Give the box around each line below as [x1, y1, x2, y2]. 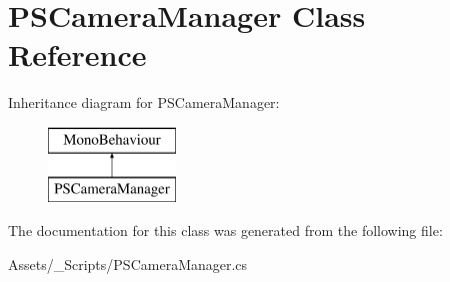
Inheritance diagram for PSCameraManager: [8, 92, 280, 113]
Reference [8, 34, 147, 75]
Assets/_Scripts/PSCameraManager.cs [8, 253, 248, 274]
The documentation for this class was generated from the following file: [8, 220, 443, 241]
